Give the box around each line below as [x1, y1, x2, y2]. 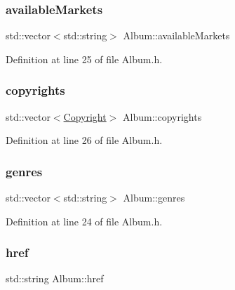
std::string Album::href [6, 271, 104, 286]
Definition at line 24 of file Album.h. [6, 213, 163, 228]
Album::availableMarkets [123, 28, 230, 43]
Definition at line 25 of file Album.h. [6, 51, 163, 66]
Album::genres [123, 190, 185, 205]
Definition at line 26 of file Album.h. [6, 133, 163, 147]
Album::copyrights [123, 109, 202, 124]
